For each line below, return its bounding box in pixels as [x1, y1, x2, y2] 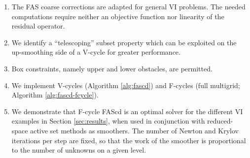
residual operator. [11, 21, 65, 31]
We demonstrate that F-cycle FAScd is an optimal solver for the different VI [11, 106, 243, 116]
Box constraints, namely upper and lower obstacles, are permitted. [11, 63, 213, 73]
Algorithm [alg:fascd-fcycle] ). [11, 90, 99, 100]
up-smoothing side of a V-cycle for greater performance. [11, 47, 180, 57]
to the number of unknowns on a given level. [11, 145, 146, 155]
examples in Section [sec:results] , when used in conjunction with [11, 116, 205, 126]
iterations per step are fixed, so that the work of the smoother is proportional [11, 135, 246, 145]
